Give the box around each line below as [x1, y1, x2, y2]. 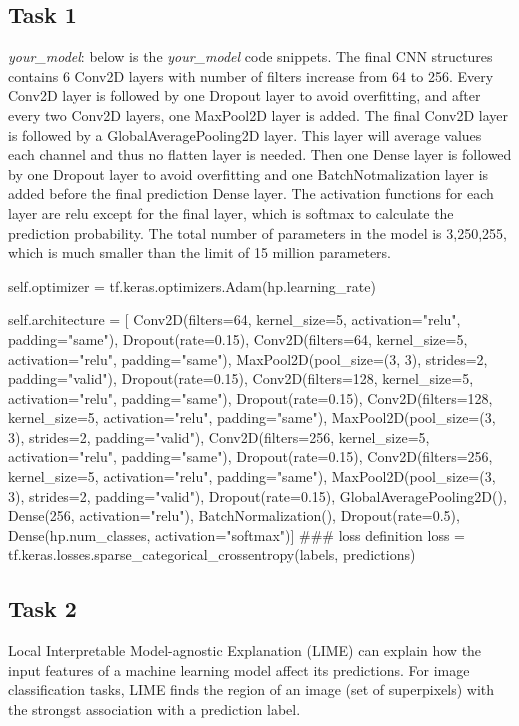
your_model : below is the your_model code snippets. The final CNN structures [8, 46, 493, 67]
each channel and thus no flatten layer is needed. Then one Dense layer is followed [8, 144, 512, 165]
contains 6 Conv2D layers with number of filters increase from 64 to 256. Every [8, 65, 494, 86]
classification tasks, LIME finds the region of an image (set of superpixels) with [8, 679, 495, 700]
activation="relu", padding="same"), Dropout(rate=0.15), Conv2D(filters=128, [8, 387, 493, 408]
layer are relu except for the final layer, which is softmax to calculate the [8, 202, 454, 223]
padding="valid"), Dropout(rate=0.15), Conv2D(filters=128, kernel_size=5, [8, 368, 474, 389]
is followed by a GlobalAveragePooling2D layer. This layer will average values [8, 124, 482, 145]
